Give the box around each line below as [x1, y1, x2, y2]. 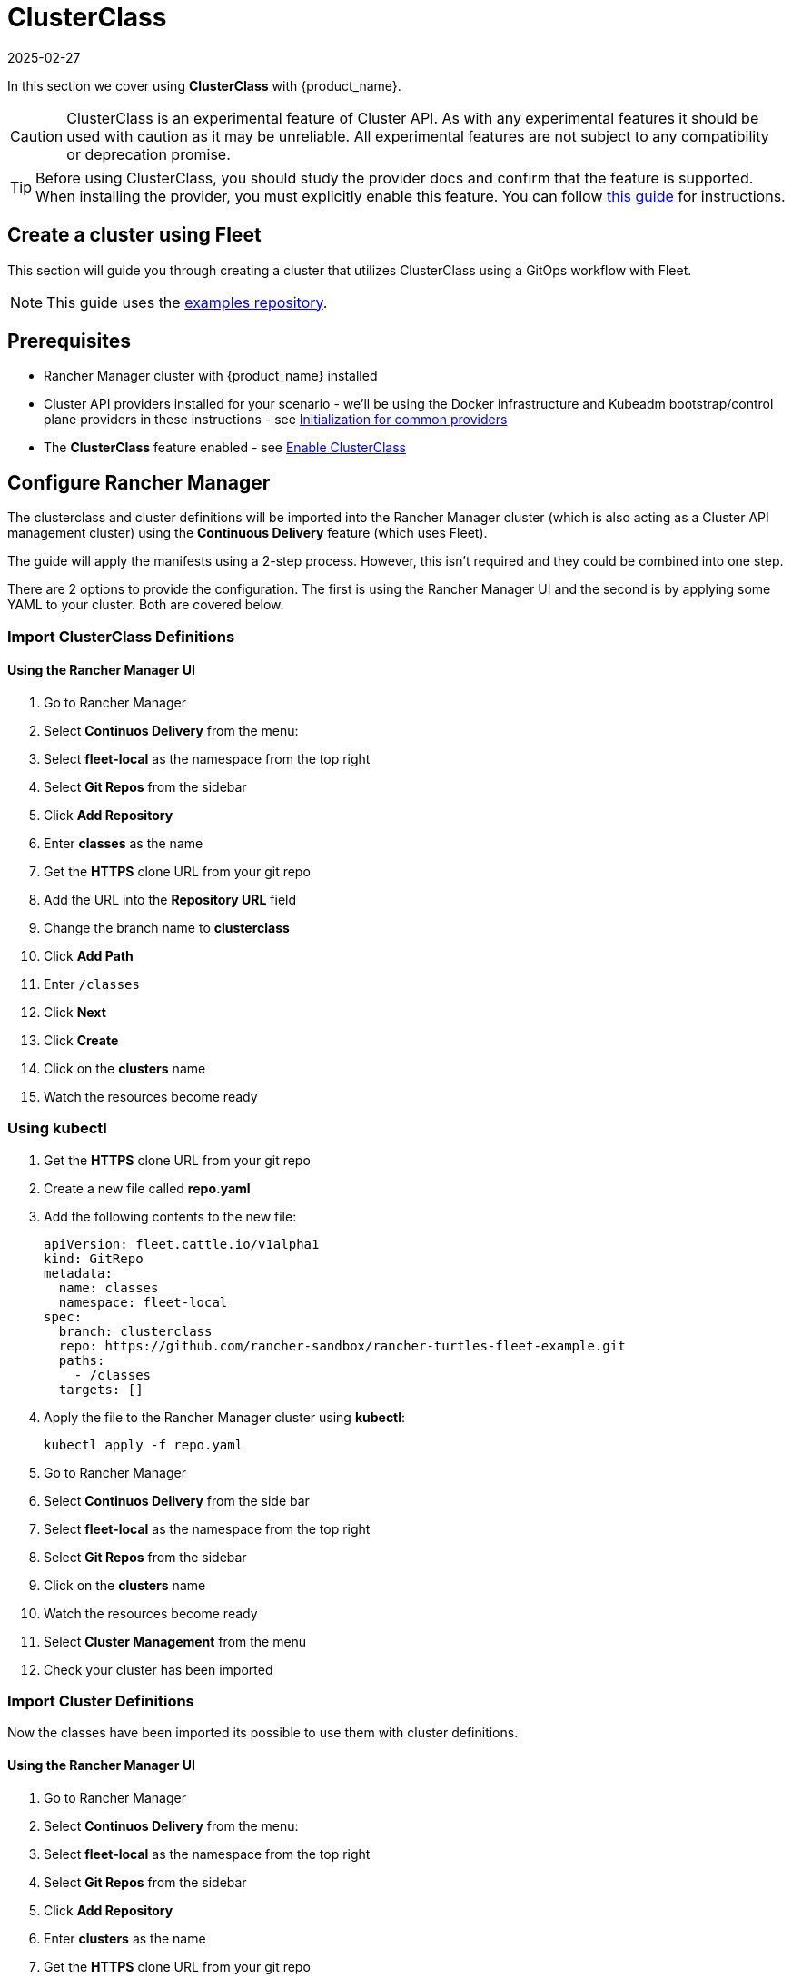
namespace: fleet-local [58, 1294, 228, 1310]
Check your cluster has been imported [44, 1661, 273, 1677]
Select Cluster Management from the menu [44, 1633, 307, 1649]
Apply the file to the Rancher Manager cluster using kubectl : [44, 1409, 406, 1425]
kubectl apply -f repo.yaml [44, 1437, 243, 1452]
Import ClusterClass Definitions [7, 627, 235, 646]
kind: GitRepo [44, 1251, 144, 1266]
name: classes [58, 1280, 159, 1295]
